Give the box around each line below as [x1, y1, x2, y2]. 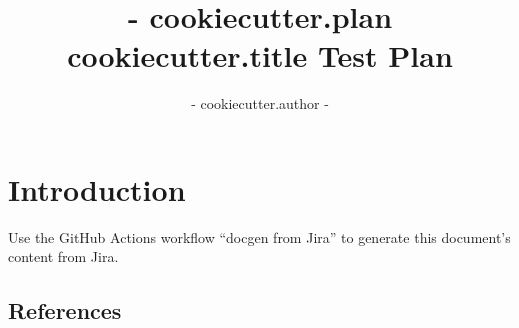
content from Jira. [8, 246, 119, 267]
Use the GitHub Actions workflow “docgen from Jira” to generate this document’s [8, 226, 511, 247]
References [8, 295, 122, 326]
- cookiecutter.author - [191, 93, 329, 114]
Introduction [8, 168, 186, 209]
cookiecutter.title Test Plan [67, 35, 453, 76]
